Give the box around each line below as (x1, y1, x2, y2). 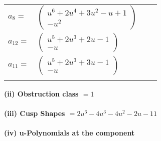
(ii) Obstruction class (4, 88, 79, 98)
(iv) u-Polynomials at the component (4, 127, 135, 138)
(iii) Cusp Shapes (4, 108, 65, 118)
